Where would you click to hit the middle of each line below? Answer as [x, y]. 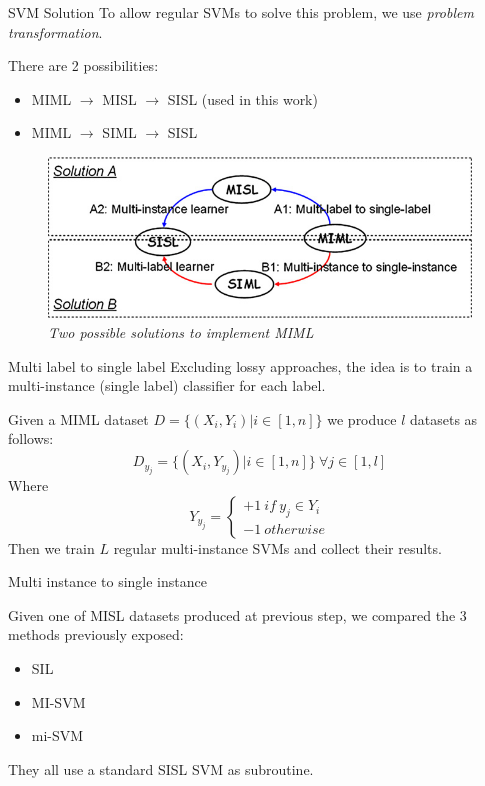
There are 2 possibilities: [83, 65]
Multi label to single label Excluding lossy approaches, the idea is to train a [240, 365]
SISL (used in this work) [242, 98]
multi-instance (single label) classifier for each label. [167, 385]
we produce [362, 418]
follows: [31, 438]
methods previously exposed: [96, 634]
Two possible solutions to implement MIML [181, 332]
